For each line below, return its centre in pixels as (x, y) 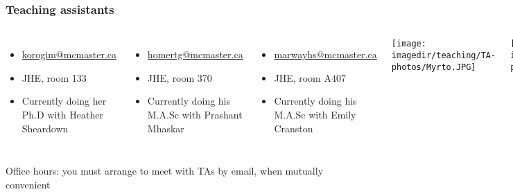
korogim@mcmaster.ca (69, 54)
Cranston (294, 128)
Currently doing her (64, 101)
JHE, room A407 (310, 77)
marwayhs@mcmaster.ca (325, 54)
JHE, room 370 (180, 77)
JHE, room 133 (54, 77)
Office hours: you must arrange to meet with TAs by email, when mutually (165, 171)
